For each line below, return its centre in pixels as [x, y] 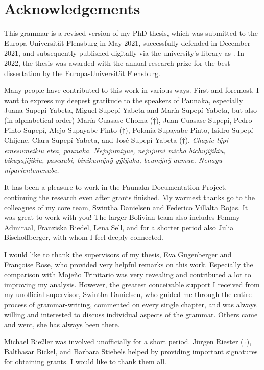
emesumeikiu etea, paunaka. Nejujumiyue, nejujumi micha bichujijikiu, [115, 150]
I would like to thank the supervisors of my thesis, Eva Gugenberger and [118, 254]
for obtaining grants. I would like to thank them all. [85, 361]
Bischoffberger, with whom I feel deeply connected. [84, 237]
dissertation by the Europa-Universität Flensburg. [82, 73]
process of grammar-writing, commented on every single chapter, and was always [130, 304]
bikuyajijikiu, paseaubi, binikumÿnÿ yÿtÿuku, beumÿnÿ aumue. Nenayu [113, 160]
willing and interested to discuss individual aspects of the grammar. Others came [131, 314]
